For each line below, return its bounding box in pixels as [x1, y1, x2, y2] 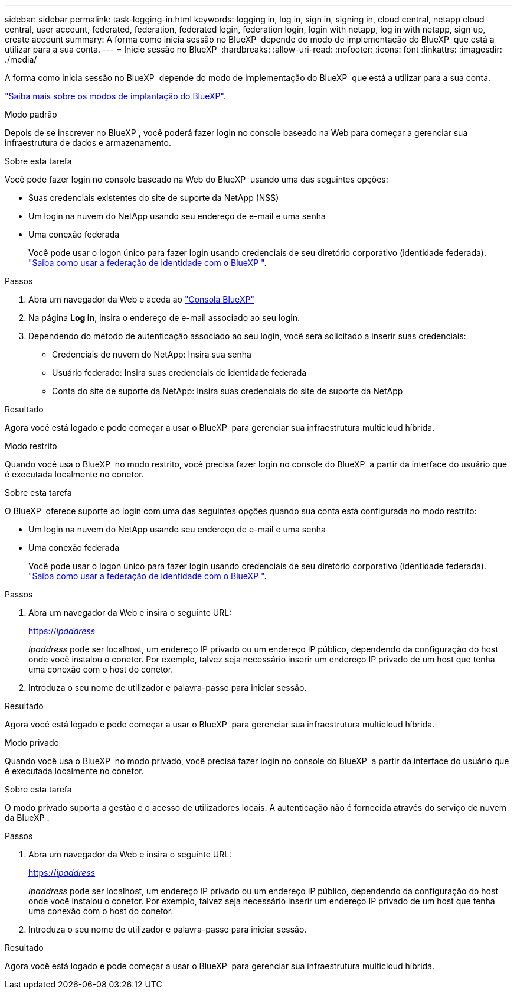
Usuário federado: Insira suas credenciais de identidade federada [52, 368, 307, 378]
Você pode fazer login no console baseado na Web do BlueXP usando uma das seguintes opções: [5, 174, 388, 184]
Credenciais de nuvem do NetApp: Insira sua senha [52, 349, 251, 359]
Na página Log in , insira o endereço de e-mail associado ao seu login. [28, 313, 300, 323]
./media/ [5, 54, 37, 64]
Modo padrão [5, 109, 57, 119]
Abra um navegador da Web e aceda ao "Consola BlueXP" [28, 294, 254, 304]
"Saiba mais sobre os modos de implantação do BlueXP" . [5, 91, 226, 101]
